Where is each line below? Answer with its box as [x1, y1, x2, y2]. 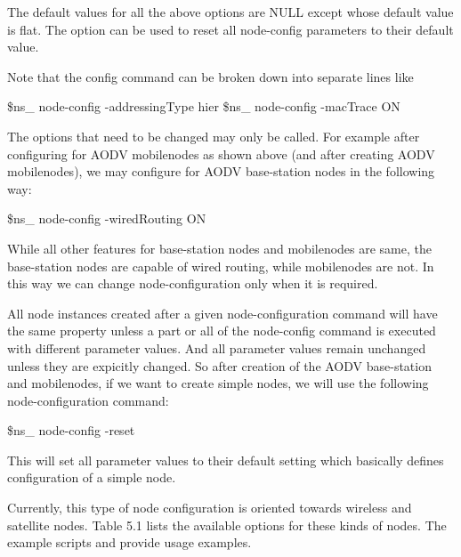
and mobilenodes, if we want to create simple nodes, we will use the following [7, 374, 429, 392]
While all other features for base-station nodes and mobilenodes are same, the [7, 238, 432, 257]
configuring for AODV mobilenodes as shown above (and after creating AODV [7, 144, 435, 163]
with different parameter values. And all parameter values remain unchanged [7, 338, 426, 357]
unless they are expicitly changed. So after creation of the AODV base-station [7, 356, 432, 375]
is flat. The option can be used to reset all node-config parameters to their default [7, 20, 454, 38]
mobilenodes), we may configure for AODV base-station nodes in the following [7, 162, 435, 181]
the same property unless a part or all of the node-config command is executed [7, 321, 436, 340]
